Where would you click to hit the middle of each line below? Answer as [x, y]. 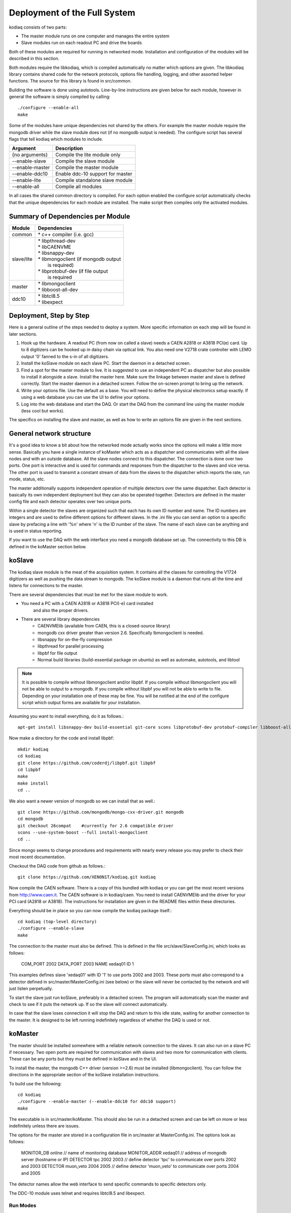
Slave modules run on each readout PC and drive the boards [81, 43]
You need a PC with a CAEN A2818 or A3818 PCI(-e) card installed [87, 604]
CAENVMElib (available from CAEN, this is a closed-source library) [104, 626]
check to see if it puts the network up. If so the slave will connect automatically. [89, 1004]
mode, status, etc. [27, 479]
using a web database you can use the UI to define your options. [86, 397]
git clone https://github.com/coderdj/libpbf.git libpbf [87, 763]
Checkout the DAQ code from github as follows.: [57, 866]
